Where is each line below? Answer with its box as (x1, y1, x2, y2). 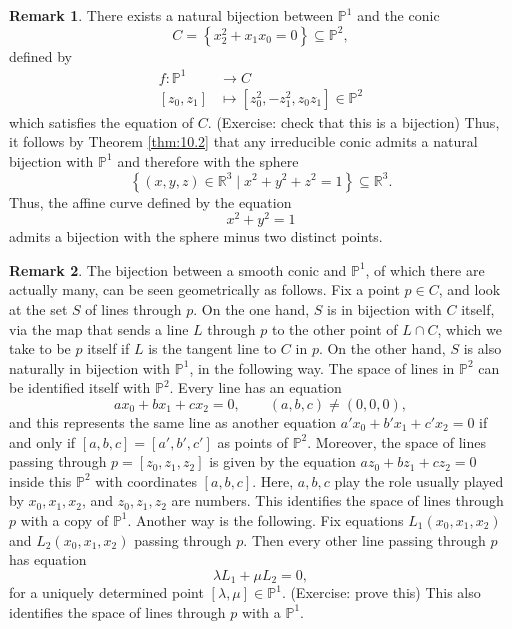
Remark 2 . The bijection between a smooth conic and (9, 259, 347, 280)
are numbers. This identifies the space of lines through (171, 490, 504, 511)
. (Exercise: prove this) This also (281, 582, 481, 603)
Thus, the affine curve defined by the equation (9, 191, 292, 212)
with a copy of (20, 509, 109, 530)
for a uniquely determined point (9, 582, 204, 603)
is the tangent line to (148, 338, 277, 359)
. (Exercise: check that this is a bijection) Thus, (207, 111, 500, 132)
